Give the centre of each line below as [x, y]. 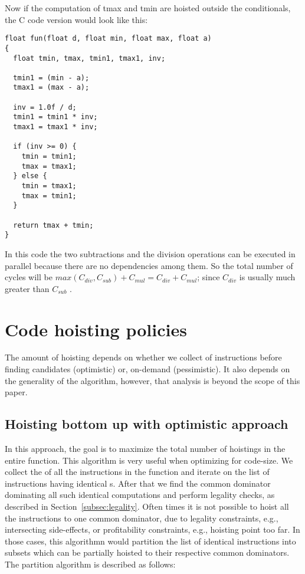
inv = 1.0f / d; [45, 107]
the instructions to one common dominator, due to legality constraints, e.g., [142, 518]
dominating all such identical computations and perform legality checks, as [140, 495]
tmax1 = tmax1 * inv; [55, 127]
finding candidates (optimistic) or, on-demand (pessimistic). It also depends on [147, 369]
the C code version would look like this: [76, 19]
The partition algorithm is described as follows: [90, 564]
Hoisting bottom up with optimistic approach [147, 424]
